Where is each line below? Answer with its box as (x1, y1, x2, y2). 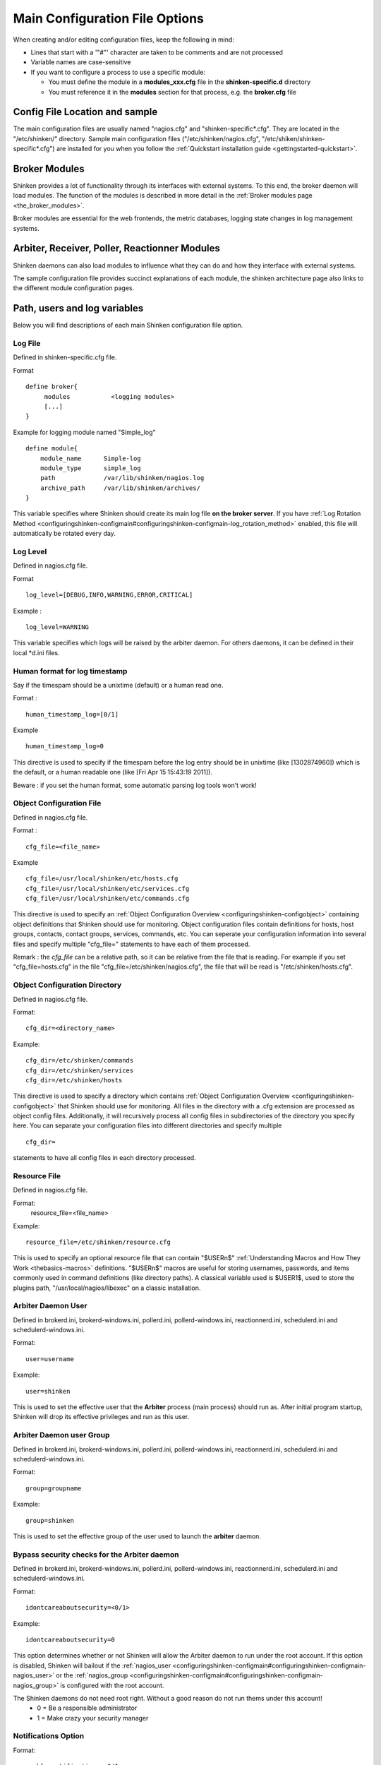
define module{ (25, 445, 78, 453)
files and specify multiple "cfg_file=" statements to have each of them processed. (13, 940, 250, 948)
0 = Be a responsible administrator (37, 1704, 138, 1712)
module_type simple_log (40, 464, 141, 472)
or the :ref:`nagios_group (56, 1671, 128, 1680)
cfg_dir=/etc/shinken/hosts (25, 1076, 123, 1084)
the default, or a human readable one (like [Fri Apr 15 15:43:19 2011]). (13, 768, 213, 777)
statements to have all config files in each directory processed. (13, 1154, 197, 1162)
